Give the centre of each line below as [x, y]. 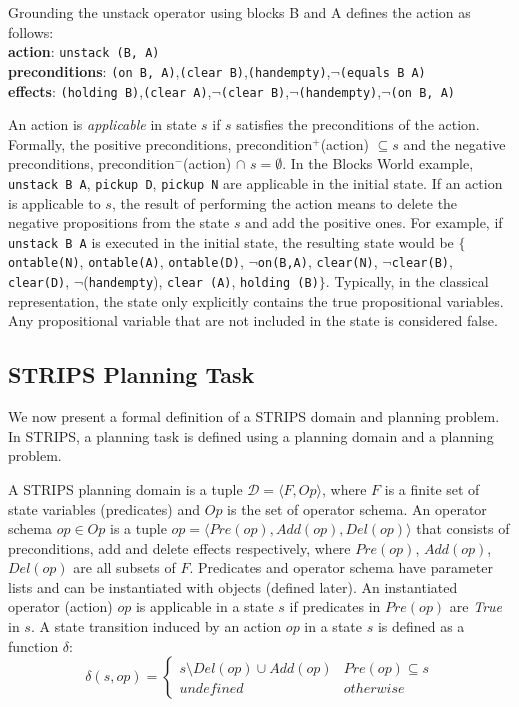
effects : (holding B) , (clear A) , [110, 90]
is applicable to [54, 202]
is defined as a [421, 626]
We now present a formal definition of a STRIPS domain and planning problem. [254, 416]
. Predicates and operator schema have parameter [341, 567]
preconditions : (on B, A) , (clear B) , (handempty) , [169, 70]
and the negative [454, 143]
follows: [31, 31]
